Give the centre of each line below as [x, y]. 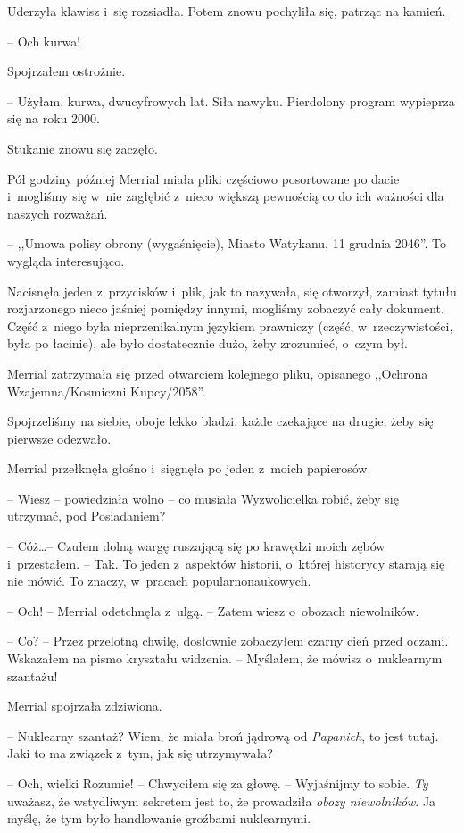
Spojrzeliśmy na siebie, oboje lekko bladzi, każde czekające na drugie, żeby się [220, 421]
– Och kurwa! [44, 41]
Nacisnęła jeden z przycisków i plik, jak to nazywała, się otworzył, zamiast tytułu [232, 291]
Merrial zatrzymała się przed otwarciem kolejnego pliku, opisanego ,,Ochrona [218, 373]
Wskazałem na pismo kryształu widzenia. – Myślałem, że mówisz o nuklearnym [225, 658]
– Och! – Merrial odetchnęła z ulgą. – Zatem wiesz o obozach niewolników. [213, 610]
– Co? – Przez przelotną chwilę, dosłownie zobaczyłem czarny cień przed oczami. [228, 641]
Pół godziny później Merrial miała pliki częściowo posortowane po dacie [203, 178]
